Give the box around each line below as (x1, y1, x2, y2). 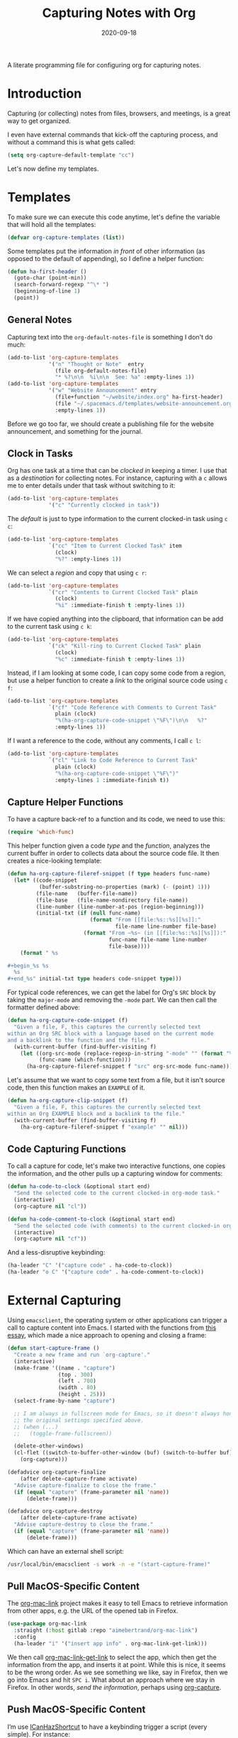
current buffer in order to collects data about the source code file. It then (7, 849, 220, 858)
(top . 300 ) (57, 1371, 93, 1378)
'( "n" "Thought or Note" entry (48, 360, 144, 368)
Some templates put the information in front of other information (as (7, 247, 205, 255)
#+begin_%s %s (7, 962, 50, 969)
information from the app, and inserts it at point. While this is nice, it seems (7, 1660, 226, 1669)
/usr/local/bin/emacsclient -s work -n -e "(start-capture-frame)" (7, 1561, 211, 1568)
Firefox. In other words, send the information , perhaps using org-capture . (7, 1683, 222, 1691)
